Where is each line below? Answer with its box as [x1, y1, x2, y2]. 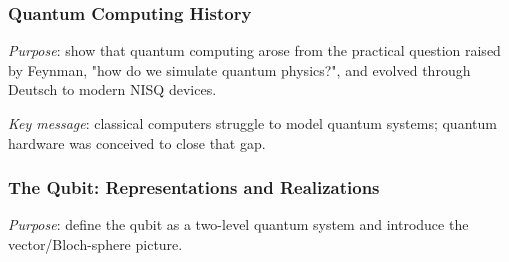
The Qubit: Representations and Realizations [8, 175, 380, 200]
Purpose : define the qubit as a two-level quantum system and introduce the [8, 214, 469, 235]
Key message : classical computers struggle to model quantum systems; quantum [8, 113, 497, 133]
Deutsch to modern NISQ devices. [8, 79, 217, 100]
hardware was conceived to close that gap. [8, 132, 266, 153]
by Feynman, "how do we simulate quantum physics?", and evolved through [8, 59, 471, 80]
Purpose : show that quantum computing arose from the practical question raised [8, 40, 501, 61]
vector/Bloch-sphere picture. [8, 234, 183, 254]
